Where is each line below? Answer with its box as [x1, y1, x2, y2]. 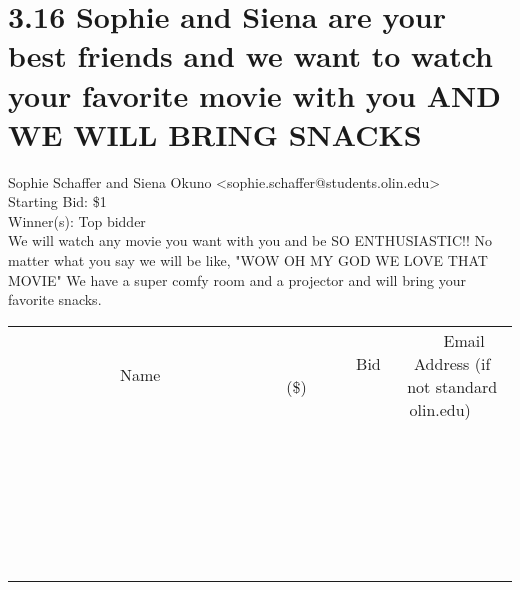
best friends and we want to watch [8, 35, 493, 76]
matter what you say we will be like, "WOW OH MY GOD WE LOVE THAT [8, 250, 488, 271]
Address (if [414, 351, 491, 375]
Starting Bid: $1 [8, 191, 107, 212]
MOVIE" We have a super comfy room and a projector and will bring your [8, 269, 467, 290]
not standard [407, 374, 498, 398]
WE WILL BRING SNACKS [8, 113, 422, 154]
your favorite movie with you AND [8, 74, 501, 115]
